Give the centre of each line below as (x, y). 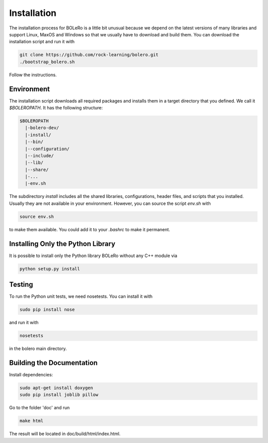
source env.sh (37, 217)
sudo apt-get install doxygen (56, 388)
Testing (21, 285)
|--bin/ (34, 142)
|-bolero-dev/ (42, 128)
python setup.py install (50, 269)
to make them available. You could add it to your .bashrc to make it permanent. (90, 229)
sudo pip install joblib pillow (59, 395)
